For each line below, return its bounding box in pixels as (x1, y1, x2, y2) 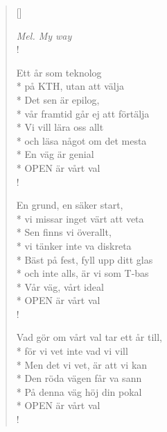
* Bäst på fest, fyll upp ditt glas (16, 252, 153, 266)
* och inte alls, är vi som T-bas (16, 266, 149, 280)
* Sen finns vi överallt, (16, 225, 112, 239)
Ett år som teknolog (16, 65, 102, 79)
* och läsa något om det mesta (16, 133, 147, 147)
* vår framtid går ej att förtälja (16, 106, 150, 120)
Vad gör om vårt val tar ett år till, (16, 330, 162, 344)
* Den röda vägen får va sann (16, 371, 142, 385)
